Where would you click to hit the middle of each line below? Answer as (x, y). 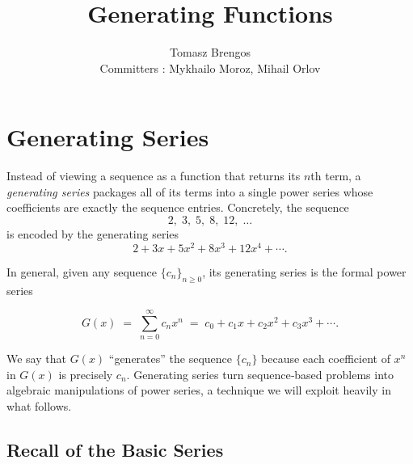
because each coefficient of (326, 359)
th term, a (336, 176)
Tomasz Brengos (210, 52)
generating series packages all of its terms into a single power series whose (190, 191)
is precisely (86, 374)
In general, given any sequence (82, 271)
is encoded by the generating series (93, 234)
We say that (36, 359)
